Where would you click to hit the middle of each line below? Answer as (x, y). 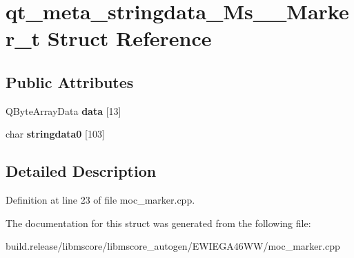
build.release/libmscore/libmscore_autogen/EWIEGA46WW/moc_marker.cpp (173, 246)
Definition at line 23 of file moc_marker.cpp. (100, 200)
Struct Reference (129, 38)
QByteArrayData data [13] (63, 110)
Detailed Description (81, 171)
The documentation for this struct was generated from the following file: (158, 223)
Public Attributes (70, 82)
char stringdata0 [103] (55, 134)
